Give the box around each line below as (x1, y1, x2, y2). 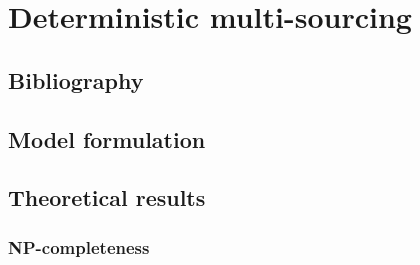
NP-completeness (8, 234, 150, 259)
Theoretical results (8, 182, 206, 213)
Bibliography (8, 64, 144, 95)
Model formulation (8, 123, 206, 154)
